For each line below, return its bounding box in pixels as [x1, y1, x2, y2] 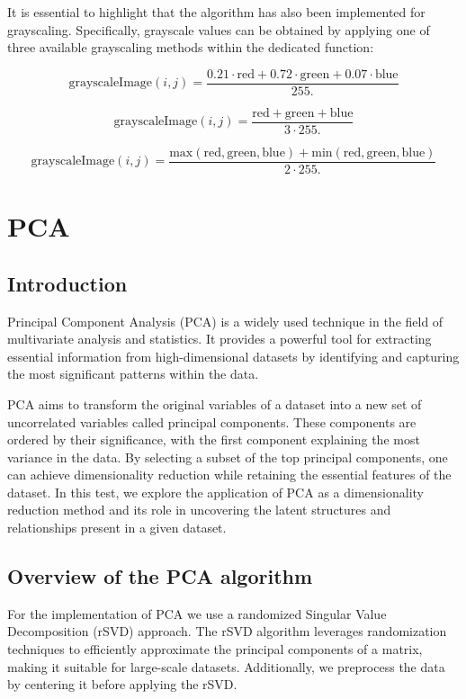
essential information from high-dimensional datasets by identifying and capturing [7, 346, 460, 365]
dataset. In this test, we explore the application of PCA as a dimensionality [7, 482, 424, 501]
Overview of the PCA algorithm [7, 562, 313, 590]
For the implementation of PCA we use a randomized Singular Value [7, 604, 387, 623]
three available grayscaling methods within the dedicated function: [7, 38, 374, 57]
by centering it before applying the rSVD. [7, 675, 237, 694]
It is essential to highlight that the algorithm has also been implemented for [7, 3, 426, 21]
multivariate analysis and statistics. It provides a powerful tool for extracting [7, 329, 432, 348]
